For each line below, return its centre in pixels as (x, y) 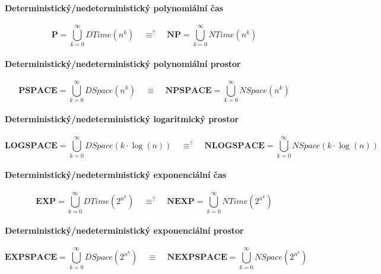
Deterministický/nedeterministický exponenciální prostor (124, 230)
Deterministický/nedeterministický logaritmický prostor (122, 119)
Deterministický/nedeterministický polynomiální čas (114, 7)
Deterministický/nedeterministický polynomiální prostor (123, 63)
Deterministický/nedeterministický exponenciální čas (116, 175)
